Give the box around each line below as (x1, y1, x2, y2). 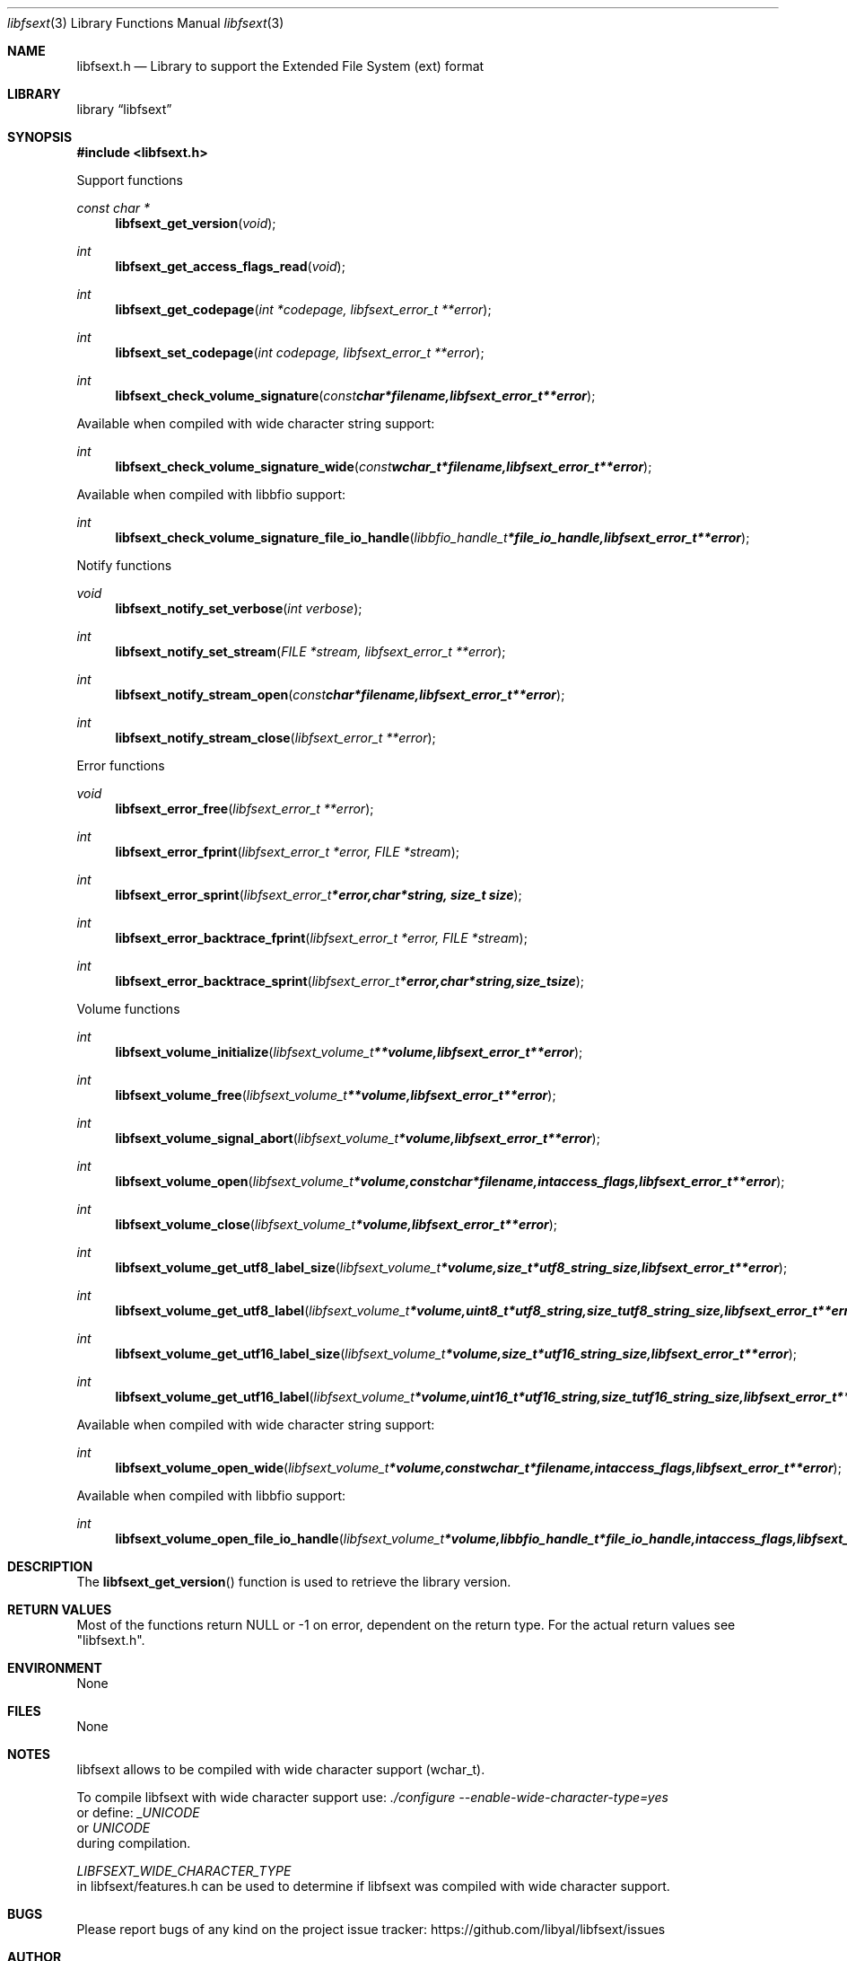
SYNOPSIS (7, 129, 73, 145)
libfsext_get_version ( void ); (115, 215, 276, 231)
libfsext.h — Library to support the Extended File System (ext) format (76, 58, 485, 74)
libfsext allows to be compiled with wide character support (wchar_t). (76, 1762, 485, 1777)
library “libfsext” (76, 101, 172, 117)
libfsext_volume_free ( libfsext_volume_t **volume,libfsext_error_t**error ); (115, 1087, 556, 1103)
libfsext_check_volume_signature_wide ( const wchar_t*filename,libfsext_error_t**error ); (115, 459, 652, 474)
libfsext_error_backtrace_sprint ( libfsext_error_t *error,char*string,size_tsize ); (115, 973, 585, 989)
